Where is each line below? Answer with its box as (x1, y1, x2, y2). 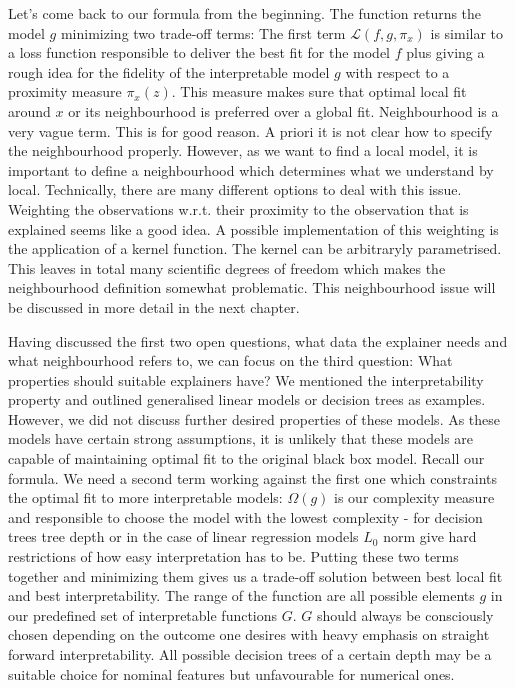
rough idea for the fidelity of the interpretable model (8, 61, 330, 82)
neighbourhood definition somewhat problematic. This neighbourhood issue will (8, 277, 496, 298)
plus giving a (406, 42, 485, 63)
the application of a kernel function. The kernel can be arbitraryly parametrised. (8, 238, 502, 259)
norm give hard (383, 526, 477, 547)
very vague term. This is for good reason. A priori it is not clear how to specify (8, 120, 493, 141)
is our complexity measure (334, 487, 495, 508)
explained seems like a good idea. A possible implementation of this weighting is (8, 218, 499, 239)
